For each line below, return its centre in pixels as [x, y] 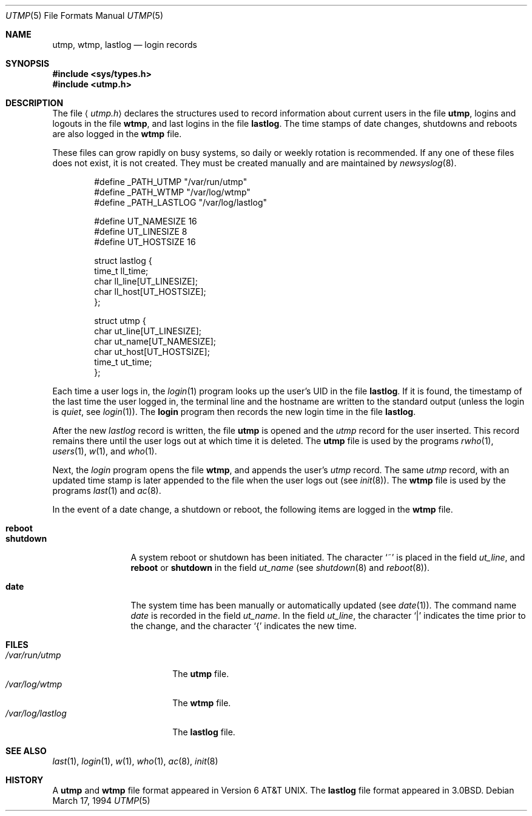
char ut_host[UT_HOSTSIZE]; [152, 352]
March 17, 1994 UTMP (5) [101, 801]
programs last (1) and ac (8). [107, 491]
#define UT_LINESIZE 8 [141, 231]
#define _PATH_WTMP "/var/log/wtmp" [172, 192]
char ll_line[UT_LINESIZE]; [146, 281]
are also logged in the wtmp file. [117, 134]
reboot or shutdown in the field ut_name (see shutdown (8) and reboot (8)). [280, 568]
